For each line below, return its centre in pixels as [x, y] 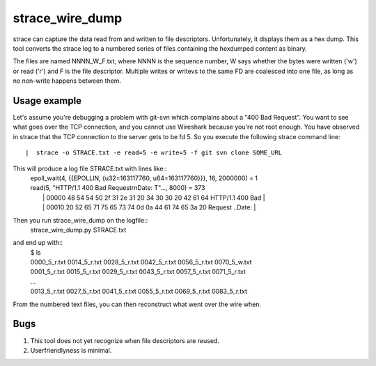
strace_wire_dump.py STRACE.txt [78, 230]
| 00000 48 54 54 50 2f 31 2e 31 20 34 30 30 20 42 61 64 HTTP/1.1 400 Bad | [154, 198]
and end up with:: [38, 243]
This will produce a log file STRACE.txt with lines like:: [90, 168]
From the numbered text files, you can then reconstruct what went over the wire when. [137, 304]
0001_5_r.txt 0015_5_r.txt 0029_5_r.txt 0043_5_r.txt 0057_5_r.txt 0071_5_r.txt [138, 272]
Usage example [47, 101]
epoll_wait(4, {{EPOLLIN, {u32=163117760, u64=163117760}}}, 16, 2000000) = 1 [144, 178]
